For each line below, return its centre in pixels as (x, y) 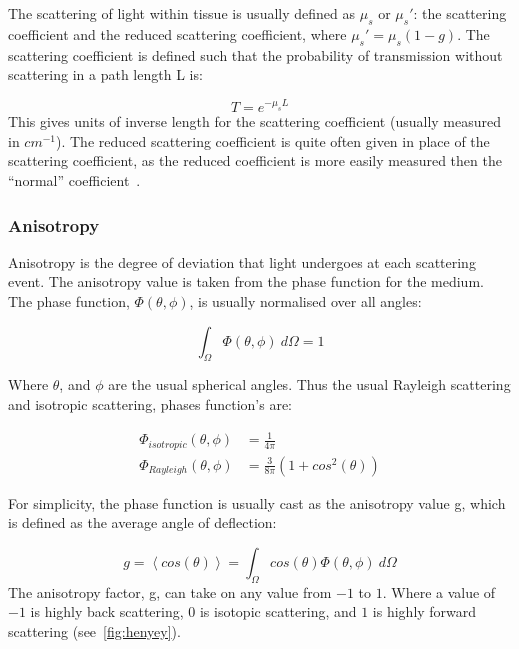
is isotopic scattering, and (278, 611)
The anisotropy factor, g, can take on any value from (170, 591)
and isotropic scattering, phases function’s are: (150, 404)
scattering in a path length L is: (105, 74)
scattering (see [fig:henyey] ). (94, 630)
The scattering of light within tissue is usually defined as (182, 13)
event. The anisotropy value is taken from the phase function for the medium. (246, 281)
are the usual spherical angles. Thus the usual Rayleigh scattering (309, 384)
